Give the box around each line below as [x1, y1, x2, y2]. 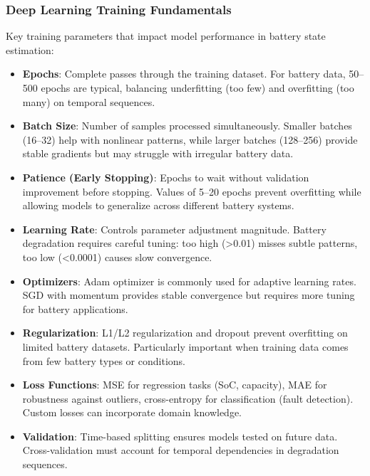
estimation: [6, 42, 54, 57]
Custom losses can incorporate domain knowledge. [22, 405, 242, 420]
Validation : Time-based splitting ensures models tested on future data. [22, 428, 338, 443]
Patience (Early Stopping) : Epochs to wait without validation [22, 169, 309, 184]
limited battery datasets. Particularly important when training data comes [22, 339, 349, 354]
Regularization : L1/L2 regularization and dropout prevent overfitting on [22, 325, 348, 340]
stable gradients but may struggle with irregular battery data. [22, 146, 294, 161]
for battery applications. [22, 301, 128, 316]
